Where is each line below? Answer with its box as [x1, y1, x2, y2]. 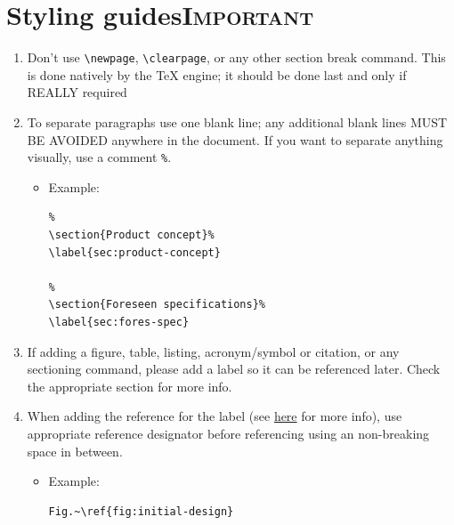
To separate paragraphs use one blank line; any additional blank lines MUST [27, 112, 448, 131]
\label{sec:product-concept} [48, 246, 221, 259]
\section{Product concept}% [48, 229, 215, 241]
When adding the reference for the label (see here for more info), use [27, 407, 402, 425]
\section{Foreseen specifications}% [48, 298, 265, 311]
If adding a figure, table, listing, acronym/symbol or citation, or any [27, 342, 400, 360]
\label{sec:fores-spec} [48, 315, 190, 328]
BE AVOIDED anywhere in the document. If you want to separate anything [27, 130, 443, 149]
